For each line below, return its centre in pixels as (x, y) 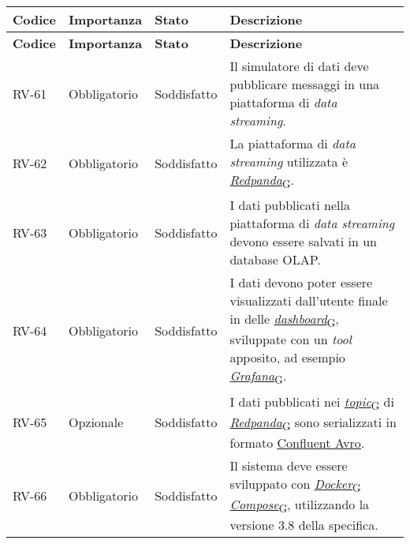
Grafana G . (258, 377)
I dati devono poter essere (301, 283)
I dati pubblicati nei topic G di (312, 402)
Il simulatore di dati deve (299, 66)
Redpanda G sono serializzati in (313, 423)
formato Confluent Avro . (297, 442)
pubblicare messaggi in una (305, 84)
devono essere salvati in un (303, 242)
